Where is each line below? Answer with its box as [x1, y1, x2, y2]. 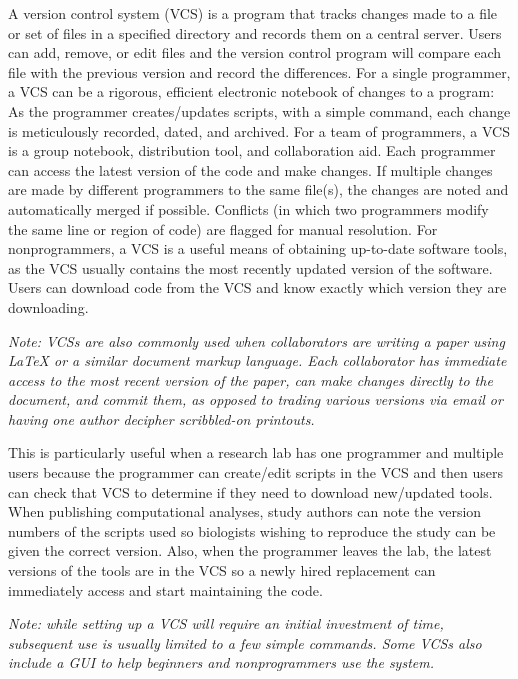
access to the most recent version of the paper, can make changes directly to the [8, 369, 493, 390]
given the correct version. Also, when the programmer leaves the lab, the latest [8, 540, 492, 561]
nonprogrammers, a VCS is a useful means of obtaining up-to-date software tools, [8, 238, 508, 259]
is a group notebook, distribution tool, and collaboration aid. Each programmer [8, 140, 496, 161]
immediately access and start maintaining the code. [8, 579, 323, 600]
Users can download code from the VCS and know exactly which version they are [8, 277, 507, 298]
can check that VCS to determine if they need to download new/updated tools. [8, 481, 493, 502]
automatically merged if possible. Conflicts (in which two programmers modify [8, 198, 489, 219]
